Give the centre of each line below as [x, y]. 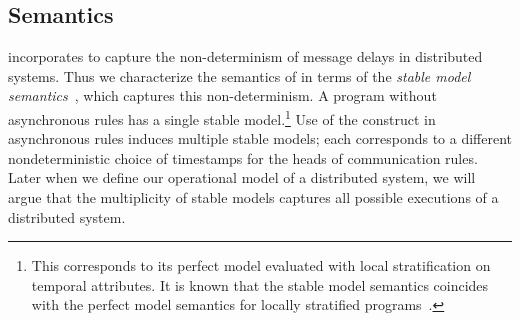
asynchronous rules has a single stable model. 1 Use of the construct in [222, 117]
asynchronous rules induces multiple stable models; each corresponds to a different [260, 138]
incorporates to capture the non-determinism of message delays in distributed [245, 56]
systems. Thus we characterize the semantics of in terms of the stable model [239, 75]
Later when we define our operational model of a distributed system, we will [242, 177]
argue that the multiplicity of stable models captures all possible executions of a [253, 197]
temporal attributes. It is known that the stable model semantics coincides [260, 284]
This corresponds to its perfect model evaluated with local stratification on [261, 265]
